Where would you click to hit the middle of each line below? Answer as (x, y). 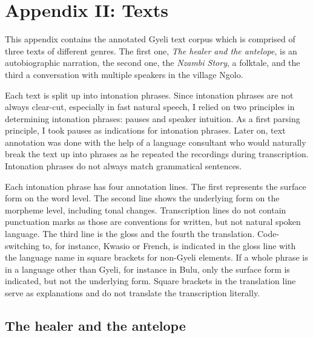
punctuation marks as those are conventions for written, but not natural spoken (153, 222)
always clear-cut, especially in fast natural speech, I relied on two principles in (150, 107)
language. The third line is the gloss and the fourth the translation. (130, 234)
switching (22, 245)
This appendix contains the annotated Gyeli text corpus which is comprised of (150, 39)
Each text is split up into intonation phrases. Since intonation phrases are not (149, 95)
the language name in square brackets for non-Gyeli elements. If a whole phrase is (156, 257)
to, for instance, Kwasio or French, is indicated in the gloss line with (169, 245)
